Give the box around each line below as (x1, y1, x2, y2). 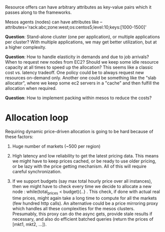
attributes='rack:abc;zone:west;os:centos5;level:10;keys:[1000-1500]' (5, 24, 147, 30)
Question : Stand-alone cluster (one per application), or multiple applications (5, 34, 160, 39)
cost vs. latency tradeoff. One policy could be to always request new (5, 70, 144, 76)
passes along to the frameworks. (5, 9, 72, 15)
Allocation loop (5, 112, 68, 123)
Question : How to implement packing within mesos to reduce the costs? (5, 95, 152, 101)
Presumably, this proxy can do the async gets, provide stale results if (12, 211, 153, 217)
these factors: (5, 133, 33, 140)
